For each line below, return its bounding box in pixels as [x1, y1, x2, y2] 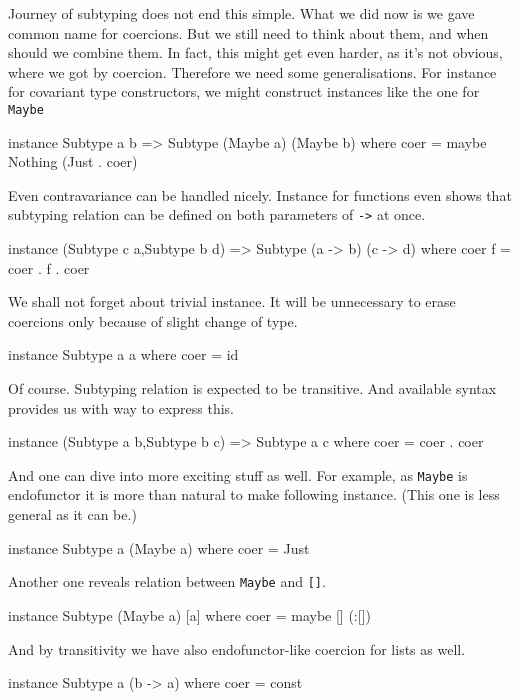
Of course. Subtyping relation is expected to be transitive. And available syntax [8, 378, 497, 399]
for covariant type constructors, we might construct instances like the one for [8, 81, 480, 102]
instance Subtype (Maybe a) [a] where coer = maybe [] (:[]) [8, 604, 371, 625]
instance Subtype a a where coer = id [8, 344, 239, 365]
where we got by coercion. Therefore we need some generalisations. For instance [8, 61, 497, 82]
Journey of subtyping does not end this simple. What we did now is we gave [8, 3, 475, 23]
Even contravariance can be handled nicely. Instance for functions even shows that [8, 184, 512, 205]
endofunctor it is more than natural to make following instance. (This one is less [8, 484, 500, 505]
